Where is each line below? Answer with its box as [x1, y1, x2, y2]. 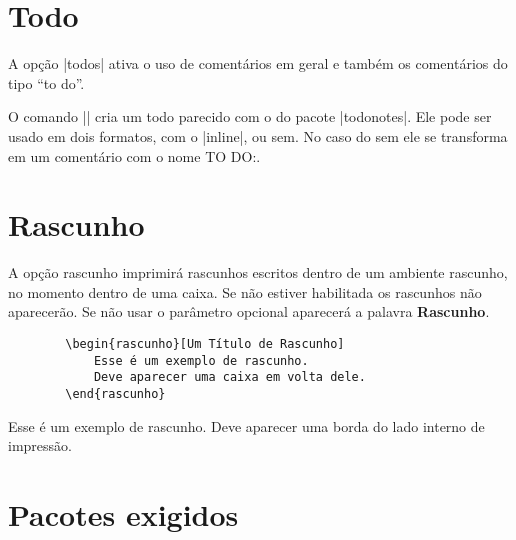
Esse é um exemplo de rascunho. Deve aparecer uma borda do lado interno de [8, 415, 485, 436]
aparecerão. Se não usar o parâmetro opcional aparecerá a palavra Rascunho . [8, 301, 490, 322]
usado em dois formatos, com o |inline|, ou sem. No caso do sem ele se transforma [8, 125, 508, 146]
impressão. [8, 435, 72, 456]
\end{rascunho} [65, 386, 166, 401]
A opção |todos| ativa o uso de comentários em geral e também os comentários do [8, 53, 508, 74]
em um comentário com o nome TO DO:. [8, 145, 261, 166]
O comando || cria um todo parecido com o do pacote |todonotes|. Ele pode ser [8, 106, 492, 127]
